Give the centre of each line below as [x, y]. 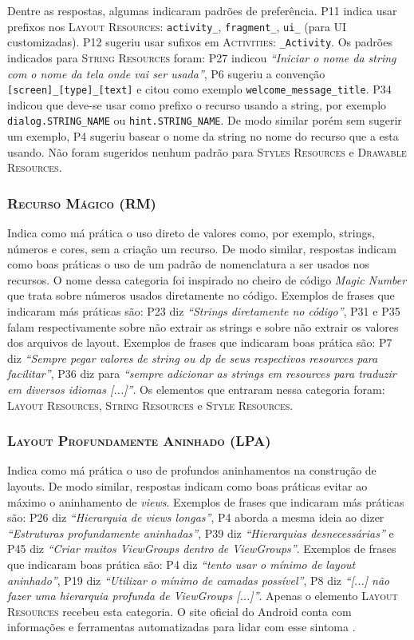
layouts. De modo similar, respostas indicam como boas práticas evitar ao [187, 485]
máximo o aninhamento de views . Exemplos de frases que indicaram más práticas [206, 501]
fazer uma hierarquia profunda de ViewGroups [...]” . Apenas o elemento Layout [203, 596]
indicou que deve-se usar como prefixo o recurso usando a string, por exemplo [197, 104]
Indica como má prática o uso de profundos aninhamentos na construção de [192, 470]
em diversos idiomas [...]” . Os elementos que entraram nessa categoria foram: [196, 389]
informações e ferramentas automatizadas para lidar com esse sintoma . [181, 627]
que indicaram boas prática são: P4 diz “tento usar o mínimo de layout [181, 564]
